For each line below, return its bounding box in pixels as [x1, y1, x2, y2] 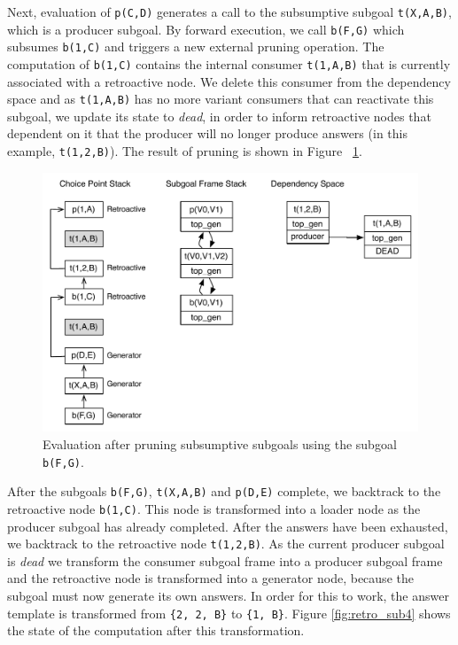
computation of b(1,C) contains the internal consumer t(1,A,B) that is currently [7, 54, 451, 73]
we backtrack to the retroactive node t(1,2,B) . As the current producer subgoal [7, 534, 445, 553]
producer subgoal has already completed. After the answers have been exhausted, [7, 517, 448, 535]
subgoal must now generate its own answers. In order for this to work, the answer [7, 587, 449, 605]
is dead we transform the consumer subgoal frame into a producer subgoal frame [7, 551, 443, 570]
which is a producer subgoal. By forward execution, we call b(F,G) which [7, 19, 405, 38]
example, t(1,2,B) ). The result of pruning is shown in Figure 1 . [7, 142, 362, 160]
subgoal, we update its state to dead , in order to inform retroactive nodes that [7, 106, 431, 125]
